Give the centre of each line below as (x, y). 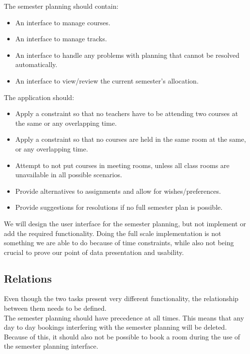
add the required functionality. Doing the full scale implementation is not (113, 233)
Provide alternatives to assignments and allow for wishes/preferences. (118, 191)
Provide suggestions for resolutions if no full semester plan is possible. (119, 207)
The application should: (39, 97)
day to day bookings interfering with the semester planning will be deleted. (116, 327)
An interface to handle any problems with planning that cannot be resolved (127, 55)
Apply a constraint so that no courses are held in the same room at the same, (131, 139)
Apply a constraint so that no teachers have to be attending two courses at (127, 113)
